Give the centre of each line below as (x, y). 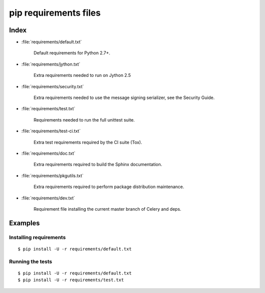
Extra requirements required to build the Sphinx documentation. (98, 165)
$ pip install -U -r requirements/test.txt (71, 280)
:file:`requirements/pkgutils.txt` (53, 175)
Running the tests (31, 261)
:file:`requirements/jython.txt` (51, 64)
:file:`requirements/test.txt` (48, 109)
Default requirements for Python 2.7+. (72, 53)
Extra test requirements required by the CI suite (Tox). (88, 142)
